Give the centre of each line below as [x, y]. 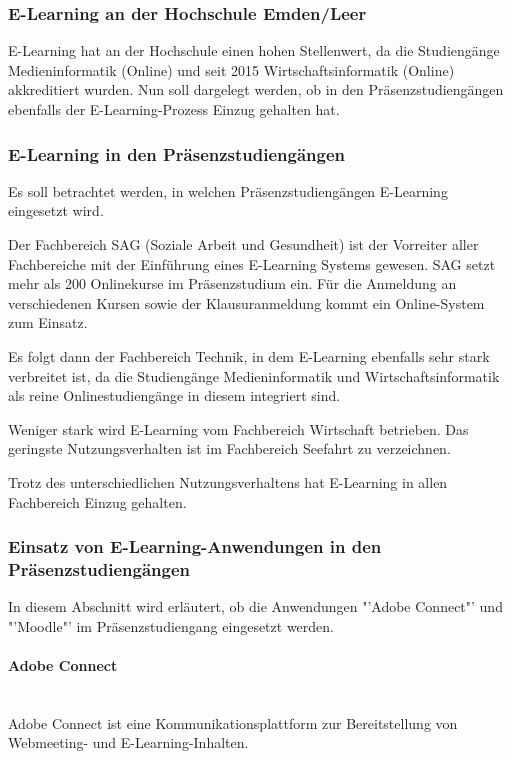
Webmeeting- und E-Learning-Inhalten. [128, 742]
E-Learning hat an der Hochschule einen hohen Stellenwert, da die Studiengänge [254, 50]
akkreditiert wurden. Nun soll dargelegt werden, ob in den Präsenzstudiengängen [256, 89]
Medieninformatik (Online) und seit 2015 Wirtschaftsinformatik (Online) [231, 69]
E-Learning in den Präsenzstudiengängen [177, 153]
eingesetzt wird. [56, 210]
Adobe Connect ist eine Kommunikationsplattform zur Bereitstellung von [233, 722]
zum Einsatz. [48, 322]
